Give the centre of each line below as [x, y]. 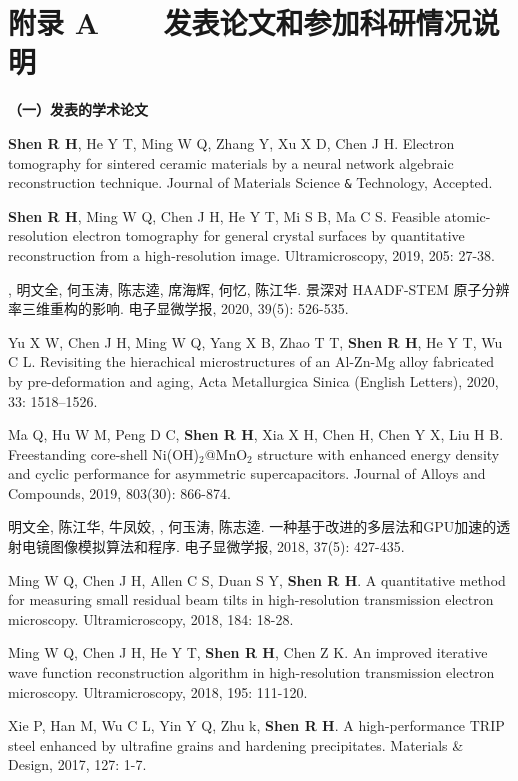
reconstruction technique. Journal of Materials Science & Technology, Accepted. [250, 182]
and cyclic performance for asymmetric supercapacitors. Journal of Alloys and [247, 473]
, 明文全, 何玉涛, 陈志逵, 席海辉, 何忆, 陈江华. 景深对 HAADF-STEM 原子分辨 [259, 288]
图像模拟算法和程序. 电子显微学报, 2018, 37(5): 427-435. [227, 546]
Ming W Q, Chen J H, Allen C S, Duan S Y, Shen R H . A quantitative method [257, 579]
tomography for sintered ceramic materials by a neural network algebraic [231, 162]
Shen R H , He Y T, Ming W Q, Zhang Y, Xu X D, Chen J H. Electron [231, 142]
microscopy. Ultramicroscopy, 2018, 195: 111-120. [158, 691]
